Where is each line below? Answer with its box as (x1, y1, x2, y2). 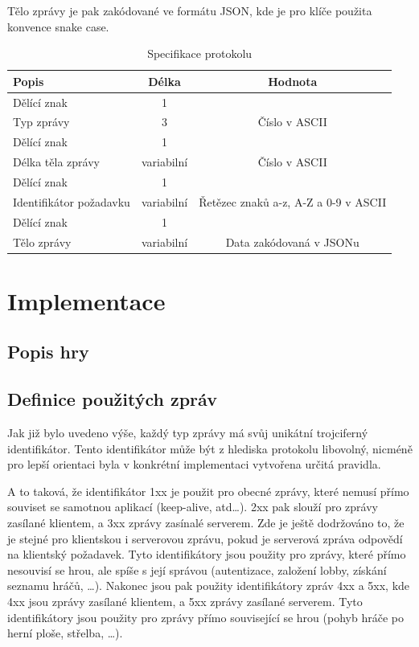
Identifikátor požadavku (13, 193, 130, 210)
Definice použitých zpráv (7, 387, 217, 412)
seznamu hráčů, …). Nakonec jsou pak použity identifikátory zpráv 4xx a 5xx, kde (7, 577, 410, 594)
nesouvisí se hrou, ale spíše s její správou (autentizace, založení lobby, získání (7, 561, 387, 578)
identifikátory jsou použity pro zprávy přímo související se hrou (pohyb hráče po (7, 608, 404, 625)
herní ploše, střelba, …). (7, 624, 123, 641)
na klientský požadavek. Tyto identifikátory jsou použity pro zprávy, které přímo (7, 546, 406, 563)
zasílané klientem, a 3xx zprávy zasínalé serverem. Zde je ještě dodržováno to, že (7, 514, 405, 530)
